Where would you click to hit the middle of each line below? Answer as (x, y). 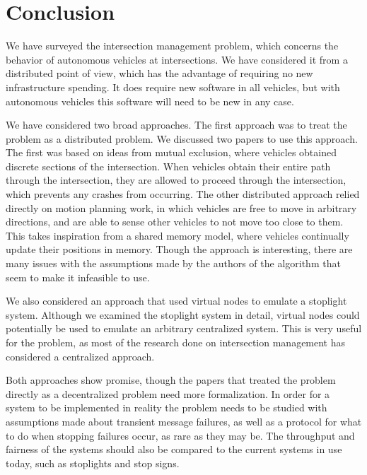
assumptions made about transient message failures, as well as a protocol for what (184, 421)
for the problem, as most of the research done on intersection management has (176, 342)
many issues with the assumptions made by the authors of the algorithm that (173, 263)
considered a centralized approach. (80, 356)
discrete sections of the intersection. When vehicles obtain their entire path (168, 166)
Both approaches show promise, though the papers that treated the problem (171, 380)
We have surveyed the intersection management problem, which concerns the (172, 46)
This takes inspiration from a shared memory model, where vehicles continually (177, 235)
